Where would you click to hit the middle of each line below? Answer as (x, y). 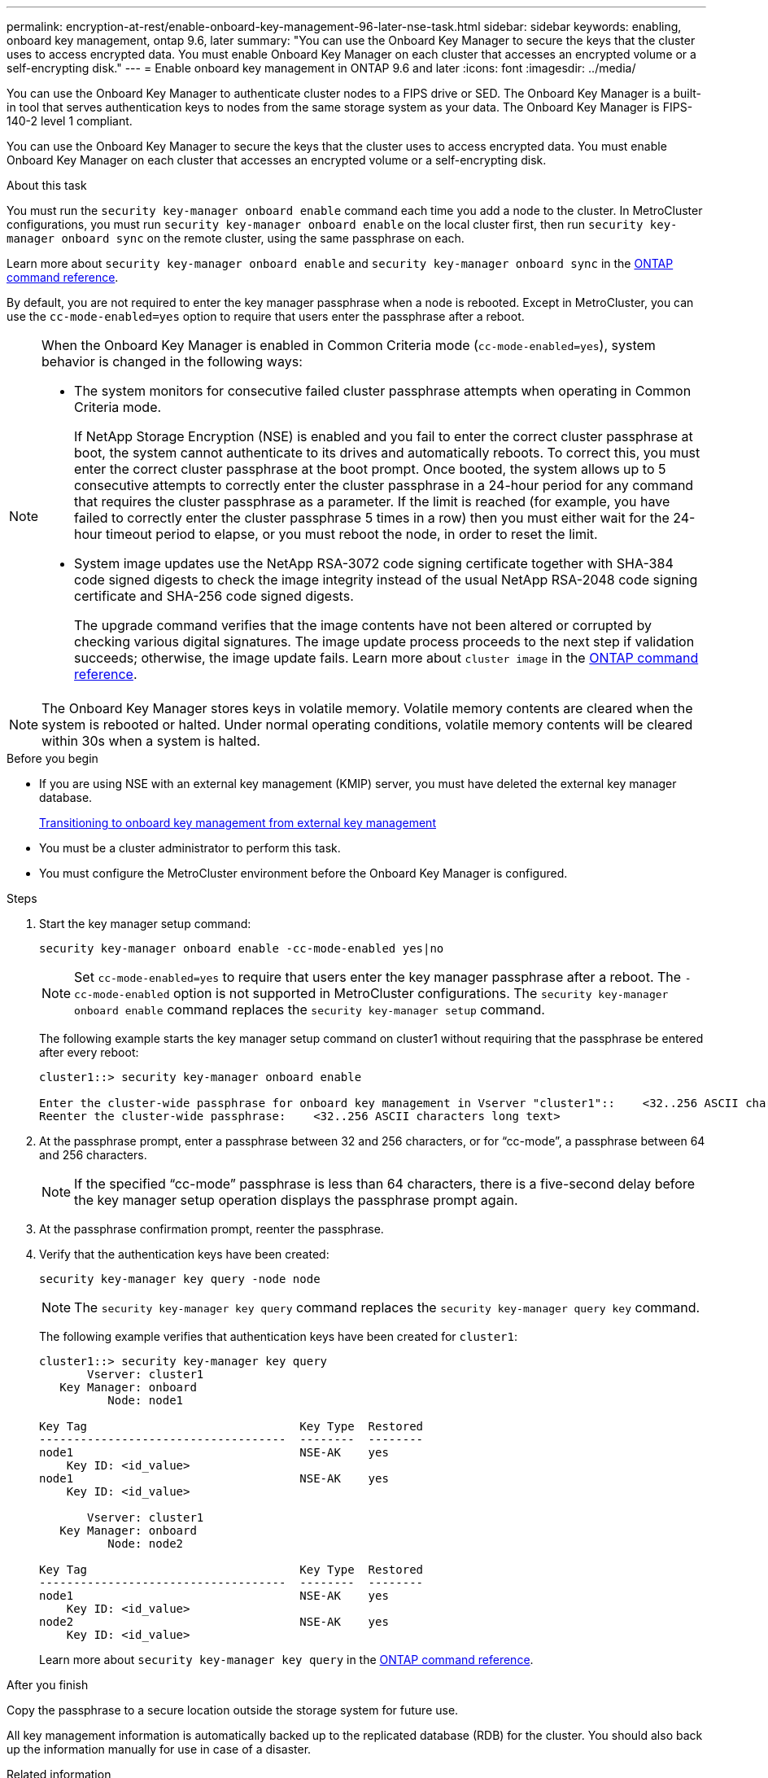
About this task (47, 185)
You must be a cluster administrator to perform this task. (190, 848)
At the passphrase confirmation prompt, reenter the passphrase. (212, 1229)
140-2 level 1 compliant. (70, 121)
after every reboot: (89, 1052)
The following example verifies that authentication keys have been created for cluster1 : (279, 1336)
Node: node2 (146, 1544)
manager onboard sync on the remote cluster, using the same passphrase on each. (236, 238)
